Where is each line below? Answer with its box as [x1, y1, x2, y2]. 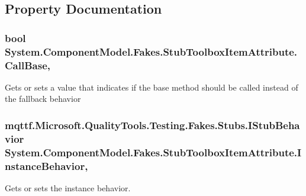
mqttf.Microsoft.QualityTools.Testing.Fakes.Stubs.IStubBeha [5, 117, 300, 132]
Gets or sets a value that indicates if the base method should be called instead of [5, 81, 298, 93]
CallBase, [5, 57, 50, 72]
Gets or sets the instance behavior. [5, 182, 131, 194]
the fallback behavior [5, 92, 81, 105]
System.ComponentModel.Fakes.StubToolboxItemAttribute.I [5, 144, 302, 159]
